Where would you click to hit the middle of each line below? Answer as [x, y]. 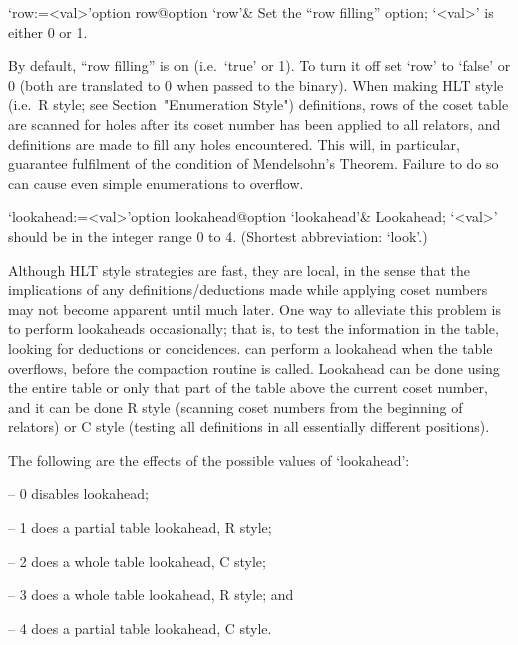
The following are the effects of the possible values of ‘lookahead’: [209, 459]
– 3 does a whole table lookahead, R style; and [151, 594]
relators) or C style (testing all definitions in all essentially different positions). [249, 426]
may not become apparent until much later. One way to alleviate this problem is [254, 308]
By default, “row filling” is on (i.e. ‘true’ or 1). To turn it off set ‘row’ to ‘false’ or [259, 65]
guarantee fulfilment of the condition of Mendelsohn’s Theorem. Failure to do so [253, 163]
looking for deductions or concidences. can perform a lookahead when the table [250, 347]
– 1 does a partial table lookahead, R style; [140, 527]
